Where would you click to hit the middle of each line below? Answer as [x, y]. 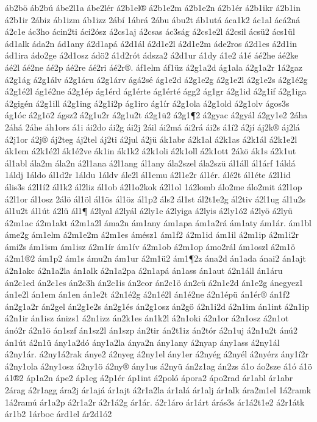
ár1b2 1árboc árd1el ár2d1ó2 [59, 414]
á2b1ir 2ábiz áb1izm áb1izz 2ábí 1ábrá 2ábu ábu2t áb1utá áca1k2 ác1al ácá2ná [153, 19]
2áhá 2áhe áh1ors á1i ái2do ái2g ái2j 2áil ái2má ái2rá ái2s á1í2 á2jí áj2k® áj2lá [152, 127]
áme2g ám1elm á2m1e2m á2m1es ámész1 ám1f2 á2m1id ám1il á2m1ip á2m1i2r [152, 234]
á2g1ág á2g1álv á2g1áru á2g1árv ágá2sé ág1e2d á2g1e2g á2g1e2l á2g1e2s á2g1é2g [156, 79]
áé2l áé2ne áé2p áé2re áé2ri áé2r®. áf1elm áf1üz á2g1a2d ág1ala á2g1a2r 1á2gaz [154, 67]
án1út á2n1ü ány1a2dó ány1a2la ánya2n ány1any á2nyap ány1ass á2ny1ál [142, 342]
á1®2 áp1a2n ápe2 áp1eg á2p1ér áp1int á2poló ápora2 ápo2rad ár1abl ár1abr [149, 378]
